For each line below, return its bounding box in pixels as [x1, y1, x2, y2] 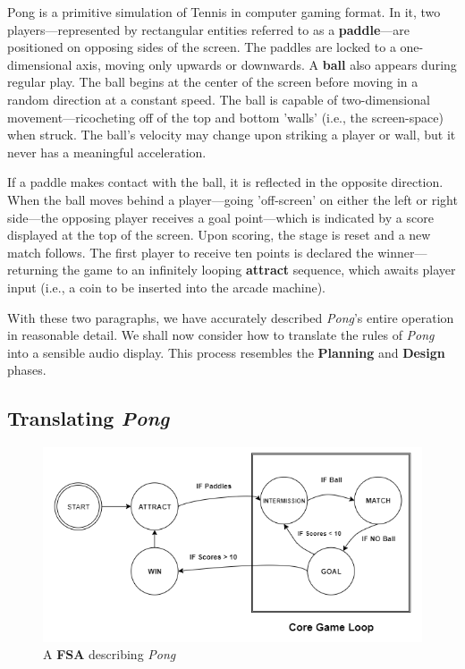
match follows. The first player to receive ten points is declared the [7, 242, 374, 261]
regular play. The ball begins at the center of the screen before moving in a [7, 72, 418, 91]
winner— [377, 242, 427, 261]
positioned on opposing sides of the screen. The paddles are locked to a [7, 38, 396, 56]
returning [7, 260, 58, 279]
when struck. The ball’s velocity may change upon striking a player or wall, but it [7, 125, 456, 144]
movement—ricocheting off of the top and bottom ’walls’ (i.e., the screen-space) [7, 107, 444, 126]
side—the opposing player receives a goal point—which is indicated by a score [7, 207, 434, 226]
